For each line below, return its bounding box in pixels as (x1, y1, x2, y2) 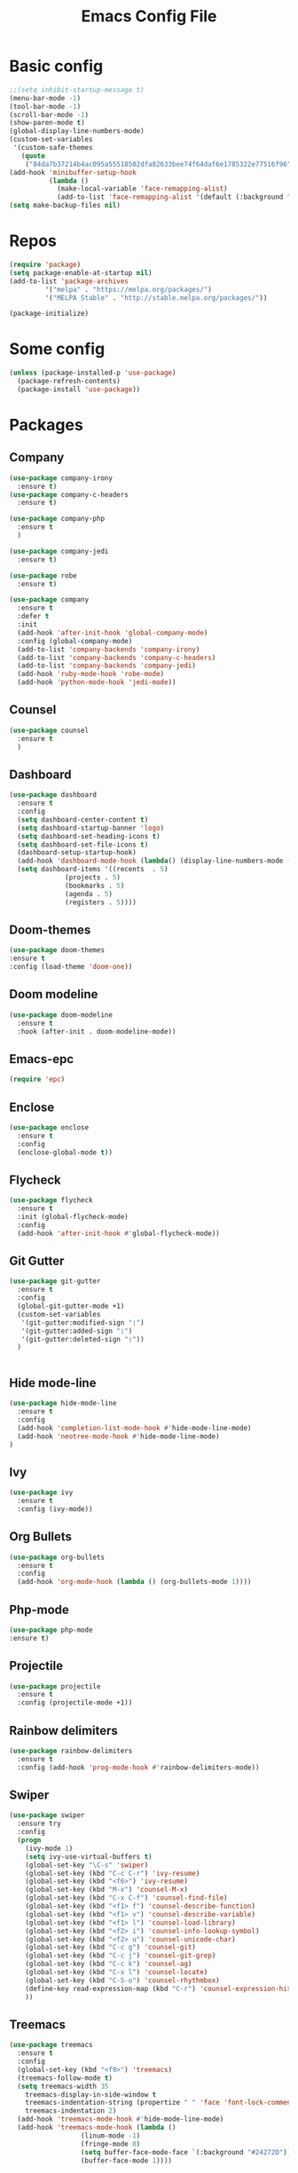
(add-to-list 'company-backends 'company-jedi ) (17, 661, 197, 671)
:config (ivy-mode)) (17, 1504, 93, 1514)
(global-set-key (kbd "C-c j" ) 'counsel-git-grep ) (25, 1951, 216, 1960)
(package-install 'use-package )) (17, 384, 141, 394)
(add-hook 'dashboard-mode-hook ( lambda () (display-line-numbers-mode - (17, 856, 292, 866)
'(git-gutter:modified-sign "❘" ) (20, 1318, 145, 1327)
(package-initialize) (9, 309, 90, 319)
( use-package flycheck (9, 1196, 93, 1205)
